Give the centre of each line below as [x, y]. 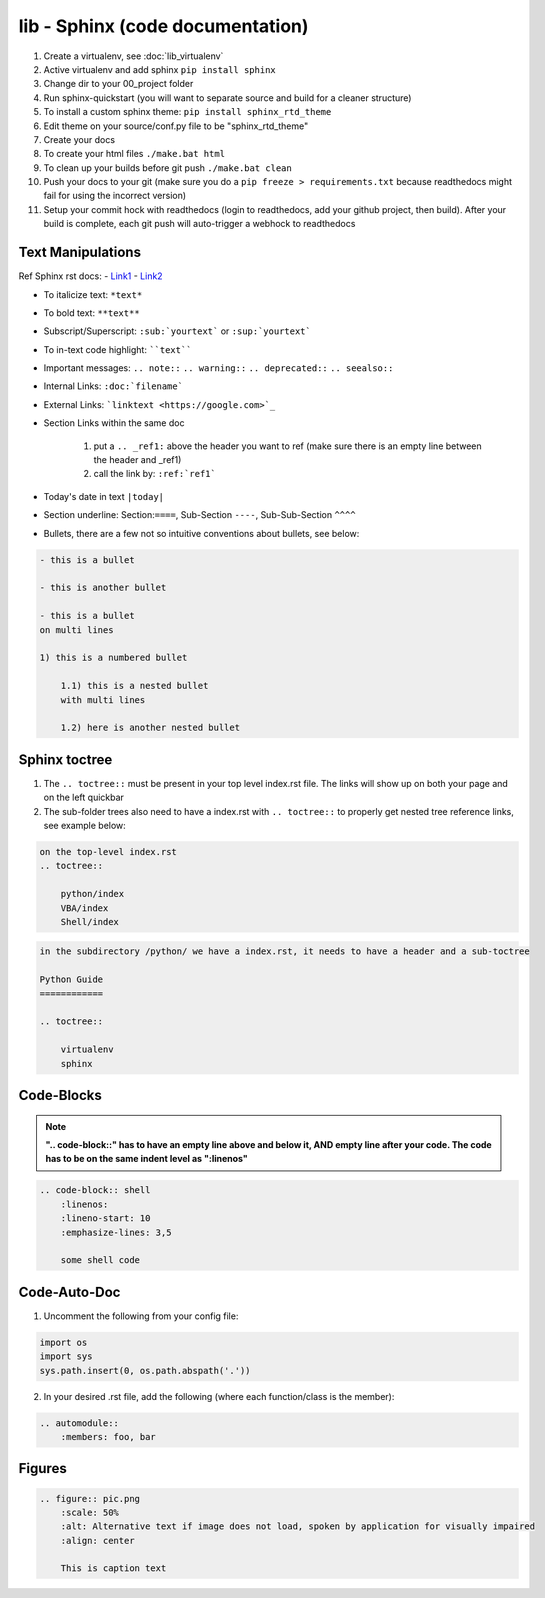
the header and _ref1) [137, 460]
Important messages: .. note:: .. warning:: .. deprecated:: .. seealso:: [218, 368]
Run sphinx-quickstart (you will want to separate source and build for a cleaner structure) [227, 97]
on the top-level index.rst [108, 851]
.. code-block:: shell [95, 1190]
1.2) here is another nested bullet [150, 728]
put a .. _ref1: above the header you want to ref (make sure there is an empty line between [287, 446]
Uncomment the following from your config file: [141, 1316]
